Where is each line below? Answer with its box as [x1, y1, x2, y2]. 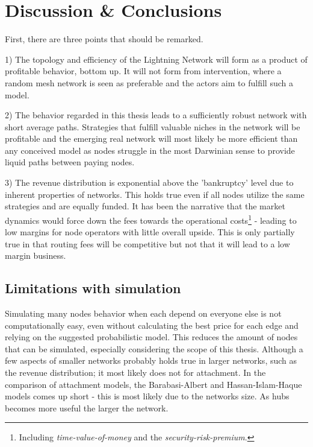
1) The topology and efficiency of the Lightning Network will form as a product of [5, 52, 308, 65]
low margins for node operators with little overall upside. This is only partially [5, 226, 295, 238]
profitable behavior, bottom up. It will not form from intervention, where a [5, 65, 282, 77]
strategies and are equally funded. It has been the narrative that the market [5, 200, 285, 212]
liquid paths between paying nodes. [5, 156, 135, 168]
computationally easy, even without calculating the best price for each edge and [5, 319, 299, 331]
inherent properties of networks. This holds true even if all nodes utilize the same [5, 188, 305, 200]
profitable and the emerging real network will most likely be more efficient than [5, 132, 298, 145]
